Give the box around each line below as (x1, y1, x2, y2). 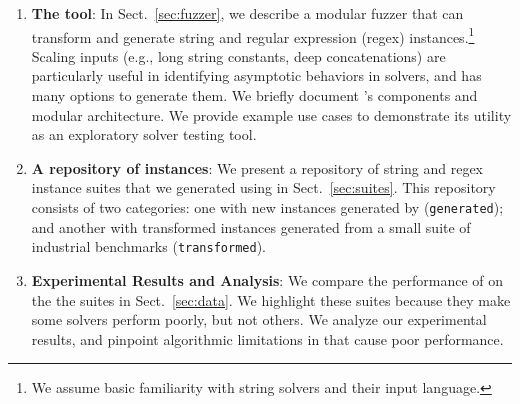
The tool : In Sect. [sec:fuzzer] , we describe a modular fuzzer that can (31, 3, 464, 23)
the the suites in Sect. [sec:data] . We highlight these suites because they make (31, 289, 511, 310)
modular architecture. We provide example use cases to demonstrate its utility (31, 104, 512, 125)
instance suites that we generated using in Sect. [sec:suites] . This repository (31, 177, 496, 198)
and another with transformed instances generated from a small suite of (31, 216, 471, 237)
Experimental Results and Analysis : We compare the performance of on (31, 269, 504, 290)
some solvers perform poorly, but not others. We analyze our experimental (31, 309, 487, 330)
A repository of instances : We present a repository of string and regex (31, 157, 484, 178)
